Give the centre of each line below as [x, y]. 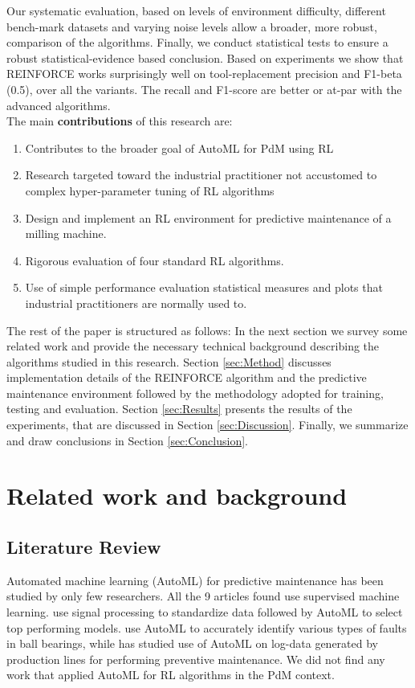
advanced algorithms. [59, 105]
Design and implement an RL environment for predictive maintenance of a [208, 217]
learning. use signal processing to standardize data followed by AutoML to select [205, 612]
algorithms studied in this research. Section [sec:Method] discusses [169, 361]
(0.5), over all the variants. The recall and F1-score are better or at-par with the [204, 89]
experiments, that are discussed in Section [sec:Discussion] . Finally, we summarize [207, 425]
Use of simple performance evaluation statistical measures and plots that [204, 287]
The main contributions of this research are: [120, 121]
